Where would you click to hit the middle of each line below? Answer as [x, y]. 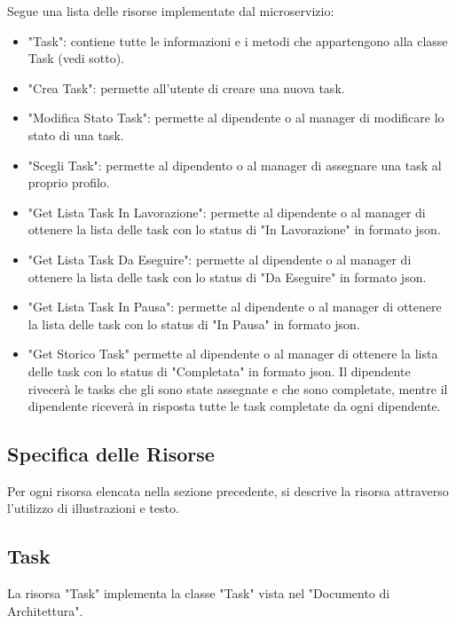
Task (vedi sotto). [76, 58]
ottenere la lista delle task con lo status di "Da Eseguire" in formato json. [227, 276]
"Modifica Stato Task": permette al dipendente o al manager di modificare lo [236, 118]
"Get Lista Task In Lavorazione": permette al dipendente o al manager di [227, 212]
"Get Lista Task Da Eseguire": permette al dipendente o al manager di [220, 259]
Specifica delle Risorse [111, 454]
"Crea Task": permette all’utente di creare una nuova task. [186, 87]
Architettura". [45, 610]
